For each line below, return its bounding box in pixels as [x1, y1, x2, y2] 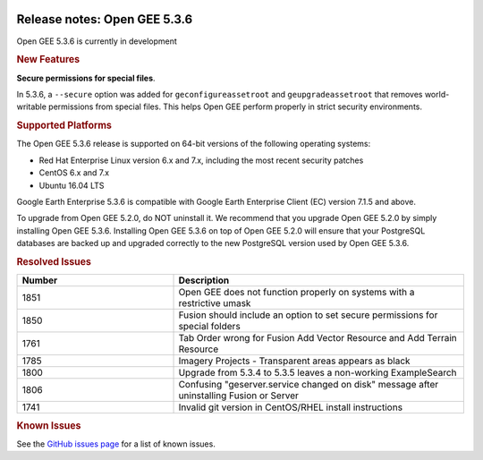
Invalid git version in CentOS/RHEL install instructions [178, 401, 402, 413]
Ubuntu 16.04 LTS [38, 180, 105, 191]
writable [16, 101, 47, 112]
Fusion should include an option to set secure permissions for [178, 309, 438, 321]
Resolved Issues [16, 255, 91, 268]
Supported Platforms [16, 119, 112, 132]
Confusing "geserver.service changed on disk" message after [178, 379, 439, 391]
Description [178, 274, 230, 286]
